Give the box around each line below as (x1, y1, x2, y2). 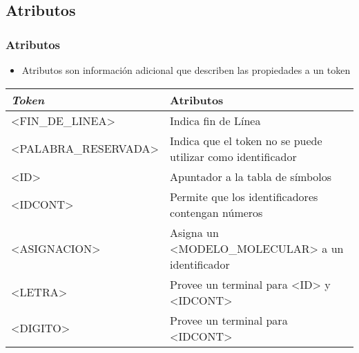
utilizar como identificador (170, 148, 297, 164)
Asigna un (170, 224, 219, 240)
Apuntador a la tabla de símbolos (170, 168, 332, 184)
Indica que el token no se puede (170, 132, 322, 149)
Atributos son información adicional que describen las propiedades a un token (21, 63, 351, 77)
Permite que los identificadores (170, 188, 318, 204)
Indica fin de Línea (170, 112, 261, 128)
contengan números (170, 204, 263, 220)
